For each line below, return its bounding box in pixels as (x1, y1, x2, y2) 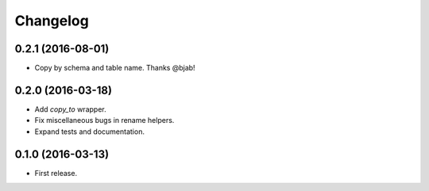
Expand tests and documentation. (34, 127, 145, 136)
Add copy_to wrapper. (34, 104, 106, 114)
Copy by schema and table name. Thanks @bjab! (34, 63, 195, 73)
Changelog (14, 12, 89, 29)
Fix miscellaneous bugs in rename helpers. (34, 116, 175, 125)
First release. (34, 168, 78, 178)
